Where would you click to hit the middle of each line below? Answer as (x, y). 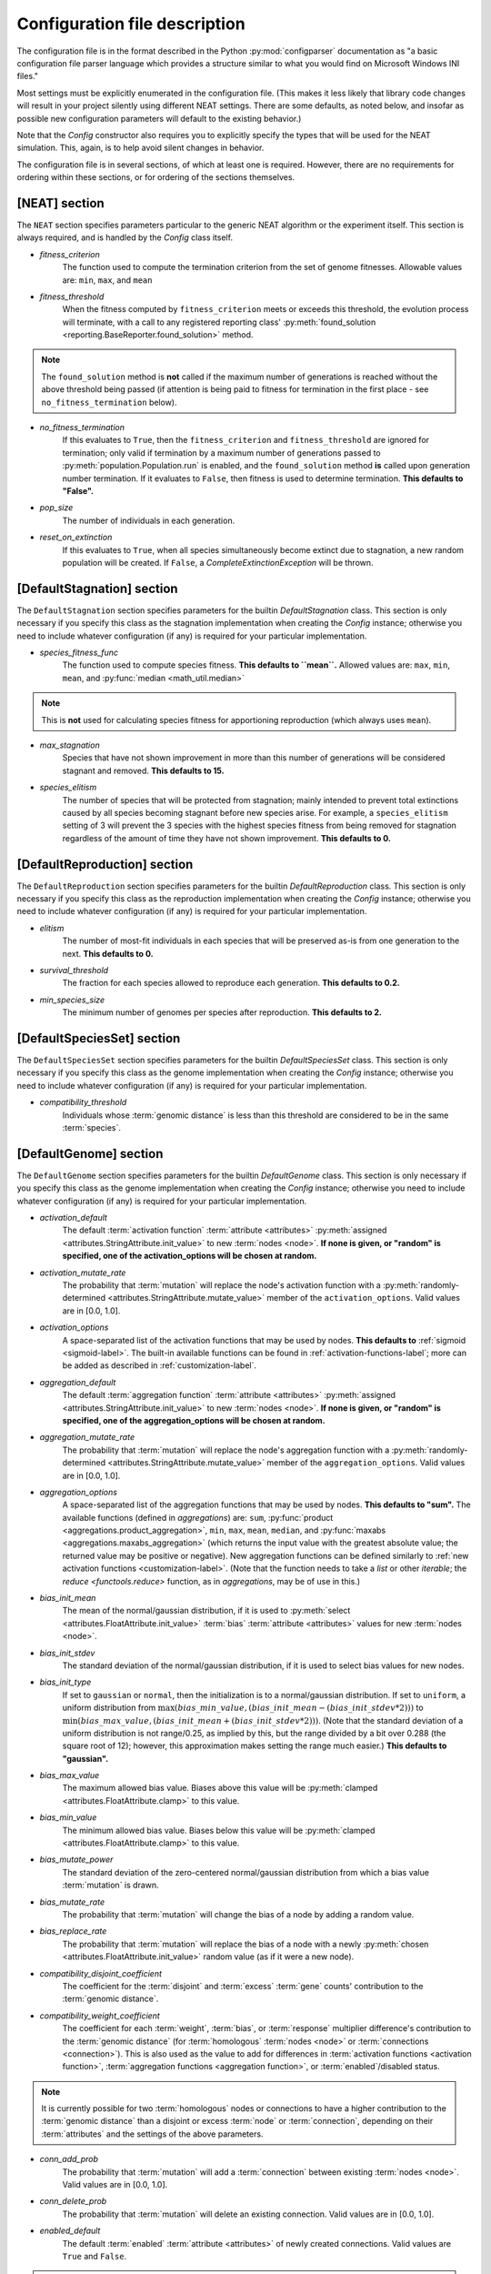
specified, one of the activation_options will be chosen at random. (190, 1256)
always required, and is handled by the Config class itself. (125, 237)
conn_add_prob (69, 2159)
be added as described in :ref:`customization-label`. (160, 1365)
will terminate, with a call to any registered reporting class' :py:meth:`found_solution (219, 322)
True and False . (95, 2256)
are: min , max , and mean (107, 280)
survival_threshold (74, 970)
